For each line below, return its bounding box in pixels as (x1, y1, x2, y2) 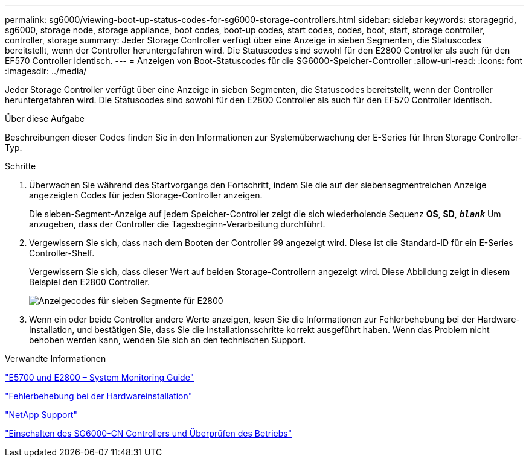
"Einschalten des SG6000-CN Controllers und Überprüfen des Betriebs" (5, 428, 292, 438)
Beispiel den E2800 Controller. (29, 277, 150, 287)
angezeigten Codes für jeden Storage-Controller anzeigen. (29, 190, 263, 200)
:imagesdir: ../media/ (5, 66, 87, 76)
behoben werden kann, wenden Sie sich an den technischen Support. (29, 335, 306, 345)
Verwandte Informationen (5, 353, 106, 364)
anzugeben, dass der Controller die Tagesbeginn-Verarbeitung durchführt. (29, 219, 325, 229)
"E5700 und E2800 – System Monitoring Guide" (5, 372, 194, 382)
